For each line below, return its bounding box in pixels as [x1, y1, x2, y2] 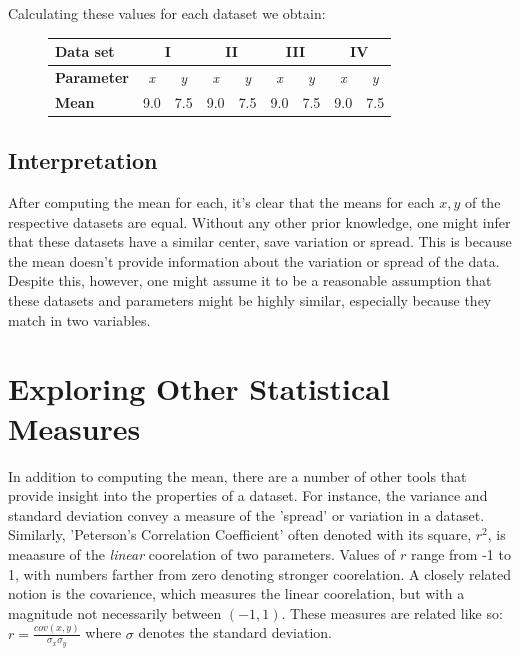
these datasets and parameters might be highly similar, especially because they [8, 290, 492, 311]
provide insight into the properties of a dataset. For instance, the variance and [8, 485, 488, 506]
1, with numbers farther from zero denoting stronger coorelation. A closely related [8, 563, 512, 584]
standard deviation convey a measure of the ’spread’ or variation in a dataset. [8, 504, 485, 525]
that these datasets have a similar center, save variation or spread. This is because [8, 231, 512, 252]
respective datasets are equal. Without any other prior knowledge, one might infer [8, 211, 511, 232]
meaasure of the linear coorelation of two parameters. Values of [8, 543, 396, 564]
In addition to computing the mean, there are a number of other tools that [8, 465, 467, 486]
